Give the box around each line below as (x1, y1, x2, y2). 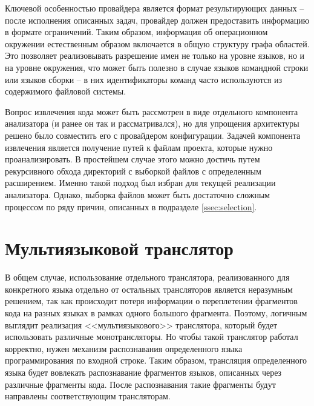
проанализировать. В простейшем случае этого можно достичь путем (5, 153, 260, 165)
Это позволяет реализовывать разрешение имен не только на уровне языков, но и (5, 49, 305, 62)
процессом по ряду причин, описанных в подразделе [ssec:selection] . (5, 200, 257, 213)
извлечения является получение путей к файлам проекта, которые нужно (5, 141, 273, 153)
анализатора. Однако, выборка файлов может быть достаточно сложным (5, 188, 270, 201)
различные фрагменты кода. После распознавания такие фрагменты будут (5, 378, 276, 390)
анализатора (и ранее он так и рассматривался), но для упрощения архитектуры (5, 117, 299, 130)
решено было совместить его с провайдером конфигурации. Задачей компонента (5, 128, 301, 141)
